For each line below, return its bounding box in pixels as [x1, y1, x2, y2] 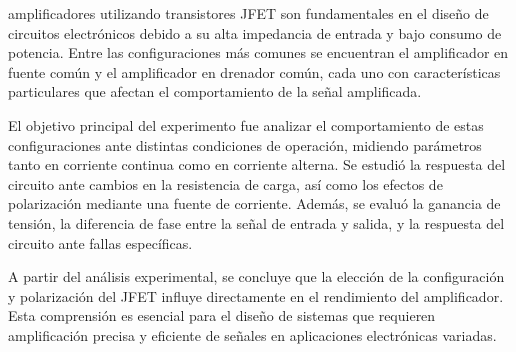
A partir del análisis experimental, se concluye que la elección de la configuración [8, 266, 505, 287]
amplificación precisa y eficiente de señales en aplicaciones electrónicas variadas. [8, 324, 497, 345]
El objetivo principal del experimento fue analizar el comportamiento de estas [8, 114, 484, 135]
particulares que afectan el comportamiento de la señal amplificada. [8, 81, 422, 102]
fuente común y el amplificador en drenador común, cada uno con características [8, 61, 501, 82]
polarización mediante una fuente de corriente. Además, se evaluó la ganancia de [8, 193, 501, 214]
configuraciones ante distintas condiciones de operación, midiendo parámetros [8, 134, 482, 155]
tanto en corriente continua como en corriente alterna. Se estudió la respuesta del [8, 154, 506, 175]
